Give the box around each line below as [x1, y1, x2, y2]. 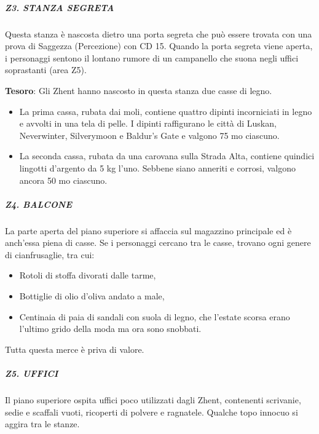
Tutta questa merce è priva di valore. [5, 342, 144, 355]
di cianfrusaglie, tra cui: [5, 248, 95, 261]
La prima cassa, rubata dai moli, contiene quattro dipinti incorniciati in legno [19, 105, 312, 117]
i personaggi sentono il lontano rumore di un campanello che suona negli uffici [5, 51, 299, 64]
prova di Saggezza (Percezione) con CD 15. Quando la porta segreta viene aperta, [5, 39, 313, 52]
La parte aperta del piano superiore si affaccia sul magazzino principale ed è [5, 224, 292, 237]
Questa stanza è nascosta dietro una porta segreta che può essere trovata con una [5, 27, 312, 40]
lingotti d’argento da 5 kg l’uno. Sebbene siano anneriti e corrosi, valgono [19, 161, 296, 174]
